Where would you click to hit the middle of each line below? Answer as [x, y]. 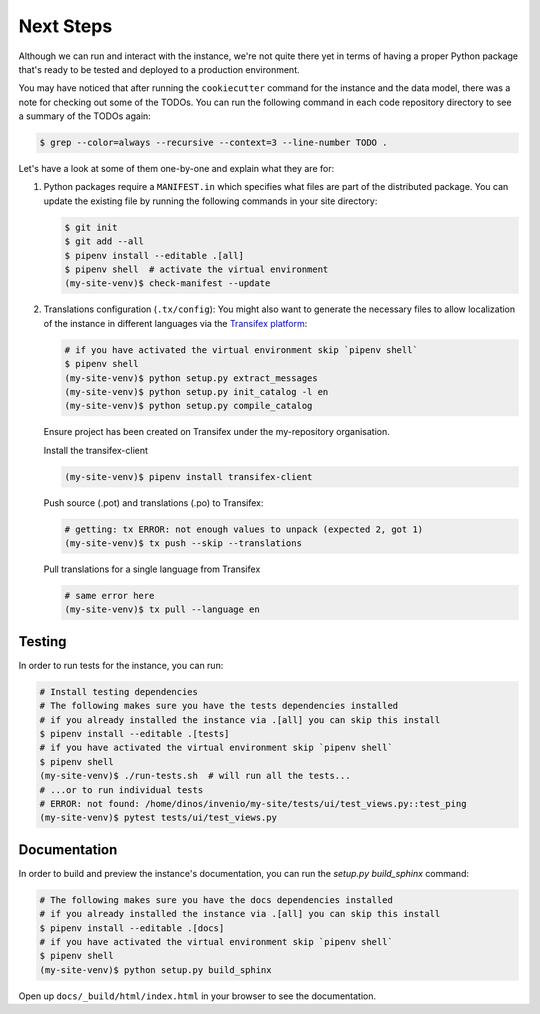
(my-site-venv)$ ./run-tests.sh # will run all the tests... [195, 776]
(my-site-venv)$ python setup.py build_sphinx [155, 969]
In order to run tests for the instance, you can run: [121, 665]
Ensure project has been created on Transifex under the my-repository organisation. [216, 432]
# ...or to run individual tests [121, 789]
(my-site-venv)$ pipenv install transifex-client [188, 476]
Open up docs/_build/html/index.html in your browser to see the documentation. [197, 996]
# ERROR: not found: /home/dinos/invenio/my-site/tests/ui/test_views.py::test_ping [253, 804]
